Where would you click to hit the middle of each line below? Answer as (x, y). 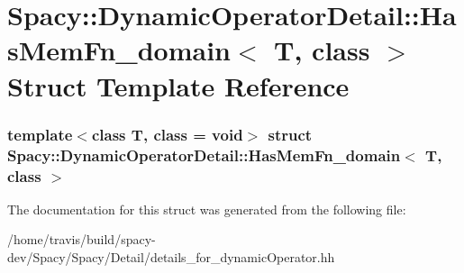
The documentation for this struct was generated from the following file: (207, 209)
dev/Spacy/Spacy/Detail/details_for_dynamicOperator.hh (171, 257)
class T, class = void (167, 134)
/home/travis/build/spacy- (82, 239)
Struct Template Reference (178, 85)
